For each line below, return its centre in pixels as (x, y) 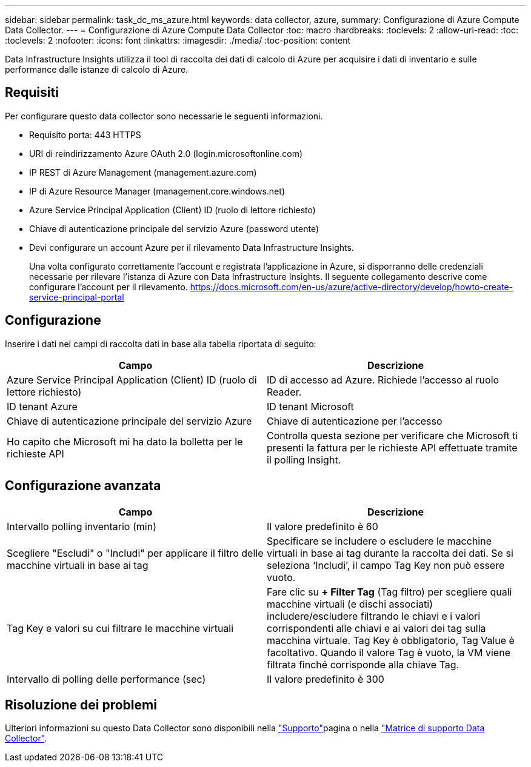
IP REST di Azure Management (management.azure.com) (143, 172)
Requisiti (32, 93)
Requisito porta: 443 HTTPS (85, 134)
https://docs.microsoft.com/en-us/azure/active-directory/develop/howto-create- (351, 287)
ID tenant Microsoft (310, 406)
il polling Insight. (304, 460)
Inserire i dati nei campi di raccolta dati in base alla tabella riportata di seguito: (161, 344)
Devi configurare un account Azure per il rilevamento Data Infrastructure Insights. (192, 247)
